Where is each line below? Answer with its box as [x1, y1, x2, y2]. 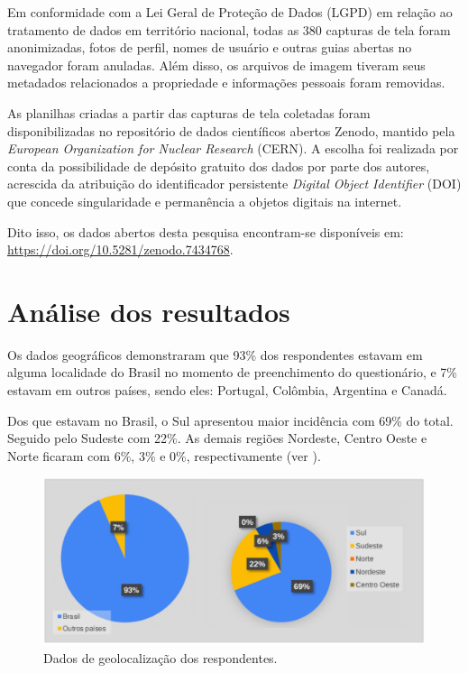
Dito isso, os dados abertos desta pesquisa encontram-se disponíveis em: [7, 222, 404, 241]
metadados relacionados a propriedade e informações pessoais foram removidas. [7, 73, 445, 92]
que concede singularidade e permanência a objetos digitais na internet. [7, 191, 402, 210]
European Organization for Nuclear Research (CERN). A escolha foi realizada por [7, 139, 459, 158]
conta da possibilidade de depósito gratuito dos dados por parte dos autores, [7, 156, 430, 175]
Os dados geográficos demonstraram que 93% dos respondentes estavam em [7, 345, 423, 364]
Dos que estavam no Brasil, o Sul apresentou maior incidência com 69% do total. [7, 410, 454, 429]
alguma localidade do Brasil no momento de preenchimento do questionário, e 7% [7, 363, 457, 382]
